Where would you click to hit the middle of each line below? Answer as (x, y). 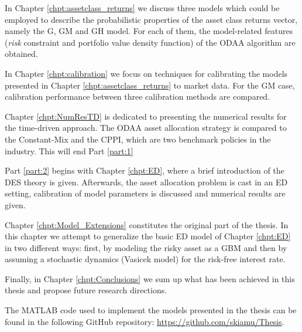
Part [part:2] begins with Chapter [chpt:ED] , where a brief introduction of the (145, 170)
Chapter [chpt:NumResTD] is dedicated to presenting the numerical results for (146, 116)
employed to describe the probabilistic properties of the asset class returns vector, (151, 19)
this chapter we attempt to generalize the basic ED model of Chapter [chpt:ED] (148, 236)
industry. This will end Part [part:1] (69, 150)
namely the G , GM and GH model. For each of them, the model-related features (149, 31)
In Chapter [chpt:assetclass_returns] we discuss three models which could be (142, 8)
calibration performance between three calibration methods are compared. (138, 96)
